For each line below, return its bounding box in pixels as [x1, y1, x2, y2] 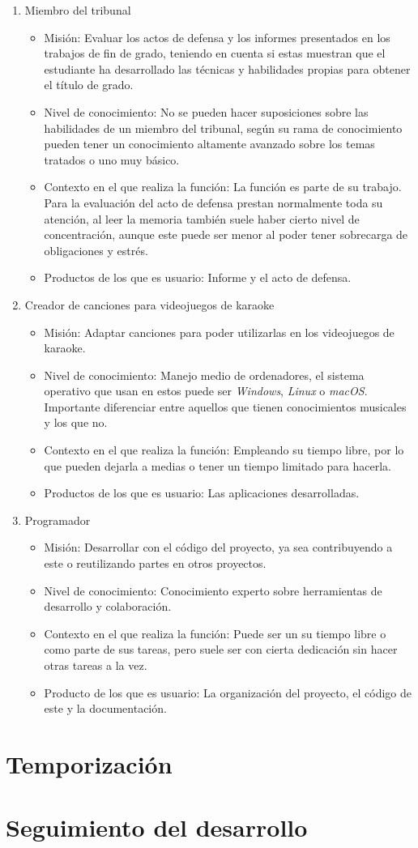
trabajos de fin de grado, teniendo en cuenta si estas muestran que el [44, 45, 386, 62]
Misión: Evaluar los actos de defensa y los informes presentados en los [44, 28, 390, 45]
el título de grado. [44, 76, 134, 93]
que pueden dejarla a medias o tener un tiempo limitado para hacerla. [44, 457, 392, 474]
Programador [24, 511, 91, 528]
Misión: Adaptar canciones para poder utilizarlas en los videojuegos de [44, 323, 395, 340]
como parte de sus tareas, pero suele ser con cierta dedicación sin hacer [44, 641, 398, 658]
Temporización [6, 747, 173, 780]
